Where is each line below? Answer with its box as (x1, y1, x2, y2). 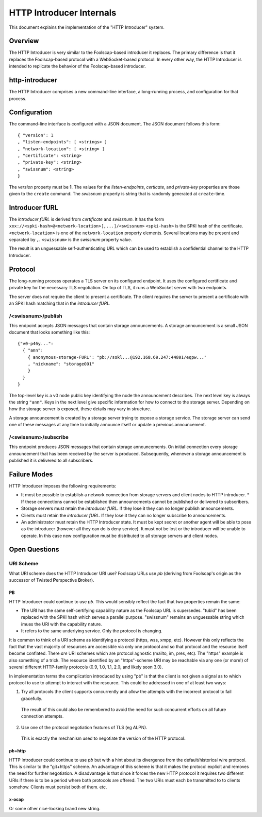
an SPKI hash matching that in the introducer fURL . (9, 300, 111, 306)
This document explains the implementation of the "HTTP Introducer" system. (9, 24, 164, 30)
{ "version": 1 (17, 132, 54, 138)
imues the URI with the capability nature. (21, 621, 102, 627)
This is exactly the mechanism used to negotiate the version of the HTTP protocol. (21, 735, 186, 741)
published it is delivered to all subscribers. (9, 457, 94, 464)
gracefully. (21, 695, 43, 701)
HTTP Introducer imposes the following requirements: (9, 483, 116, 488)
